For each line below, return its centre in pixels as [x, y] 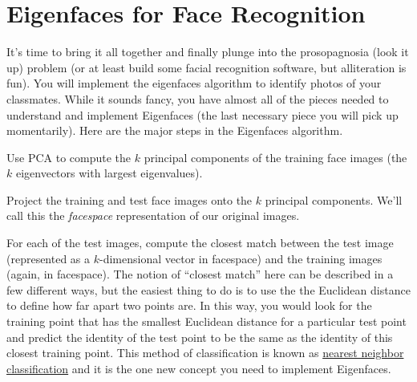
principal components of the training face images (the [275, 157]
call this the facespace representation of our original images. [153, 215]
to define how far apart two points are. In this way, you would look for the [189, 305]
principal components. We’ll [334, 199]
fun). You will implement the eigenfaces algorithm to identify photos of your [194, 83]
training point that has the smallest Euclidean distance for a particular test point [206, 321]
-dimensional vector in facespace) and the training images [241, 258]
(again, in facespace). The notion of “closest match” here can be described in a [200, 274]
